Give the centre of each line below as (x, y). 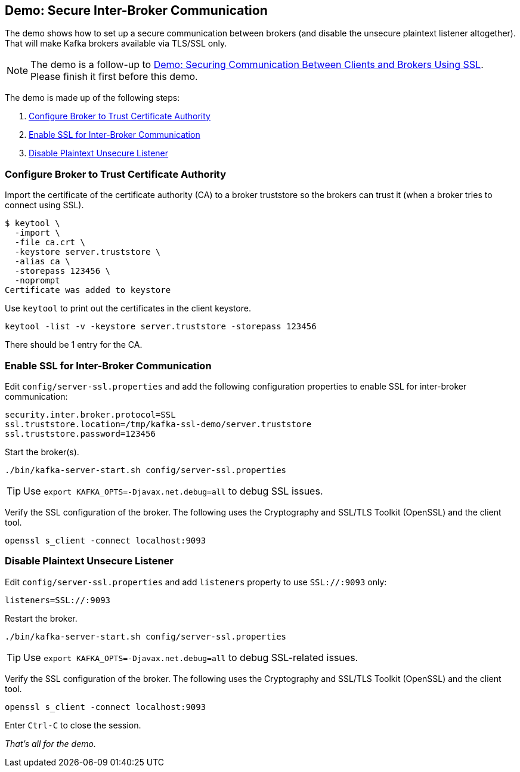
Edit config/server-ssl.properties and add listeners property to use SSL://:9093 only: (196, 582)
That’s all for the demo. (50, 743)
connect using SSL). (44, 205)
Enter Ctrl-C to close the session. (73, 725)
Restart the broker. (41, 618)
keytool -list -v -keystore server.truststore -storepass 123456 (161, 327)
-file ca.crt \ (50, 243)
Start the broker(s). (42, 452)
